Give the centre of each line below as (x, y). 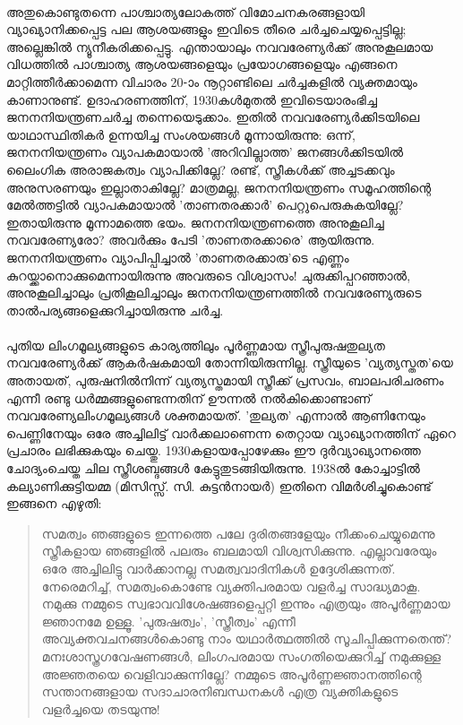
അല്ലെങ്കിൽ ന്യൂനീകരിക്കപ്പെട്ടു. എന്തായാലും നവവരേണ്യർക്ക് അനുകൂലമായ (220, 46)
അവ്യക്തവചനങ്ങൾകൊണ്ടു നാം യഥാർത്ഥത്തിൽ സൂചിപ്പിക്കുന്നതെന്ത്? (247, 639)
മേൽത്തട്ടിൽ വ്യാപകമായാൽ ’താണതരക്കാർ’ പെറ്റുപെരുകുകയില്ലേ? (205, 205)
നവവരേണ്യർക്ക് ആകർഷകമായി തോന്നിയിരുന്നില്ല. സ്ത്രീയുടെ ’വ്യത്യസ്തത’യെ (230, 362)
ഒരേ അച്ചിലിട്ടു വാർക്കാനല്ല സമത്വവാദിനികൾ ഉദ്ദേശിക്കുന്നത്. (219, 568)
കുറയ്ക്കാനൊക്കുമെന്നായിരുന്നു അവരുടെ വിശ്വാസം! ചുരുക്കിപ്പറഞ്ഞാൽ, (209, 275)
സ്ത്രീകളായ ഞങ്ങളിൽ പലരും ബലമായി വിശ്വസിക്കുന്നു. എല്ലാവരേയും (239, 551)
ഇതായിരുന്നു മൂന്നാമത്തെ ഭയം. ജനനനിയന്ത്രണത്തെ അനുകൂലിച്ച (195, 222)
